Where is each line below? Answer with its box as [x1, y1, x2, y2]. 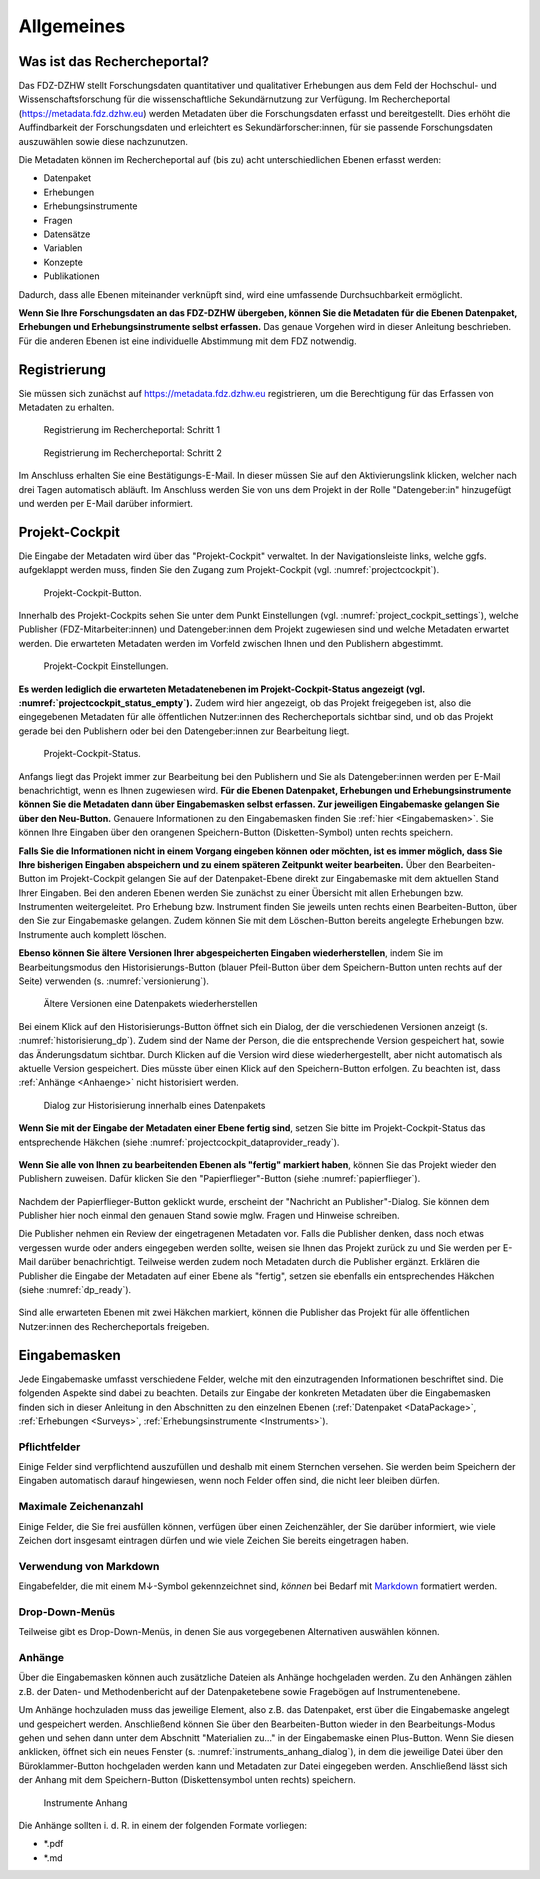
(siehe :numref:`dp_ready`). [18, 1284, 132, 1296]
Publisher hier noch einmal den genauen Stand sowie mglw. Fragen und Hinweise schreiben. [18, 1210, 400, 1222]
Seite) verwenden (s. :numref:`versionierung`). [18, 975, 210, 987]
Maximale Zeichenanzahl [18, 1500, 144, 1514]
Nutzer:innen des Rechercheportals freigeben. [18, 1320, 210, 1332]
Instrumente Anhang [43, 1796, 128, 1809]
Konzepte [43, 256, 84, 268]
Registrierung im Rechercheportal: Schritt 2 [43, 446, 222, 459]
